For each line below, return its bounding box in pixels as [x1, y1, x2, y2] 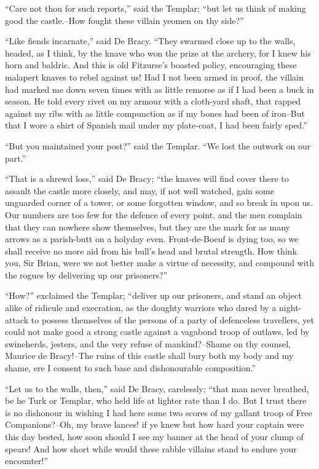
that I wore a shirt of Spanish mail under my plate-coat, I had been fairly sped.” [5, 119, 307, 132]
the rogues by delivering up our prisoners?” [5, 268, 168, 281]
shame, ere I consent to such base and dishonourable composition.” [5, 361, 256, 374]
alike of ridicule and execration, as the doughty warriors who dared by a [5, 301, 277, 314]
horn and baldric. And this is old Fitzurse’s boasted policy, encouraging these [5, 58, 297, 71]
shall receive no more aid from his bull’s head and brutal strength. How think [5, 244, 297, 257]
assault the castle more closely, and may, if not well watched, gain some [5, 184, 274, 197]
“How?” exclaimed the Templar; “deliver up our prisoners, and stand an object [5, 289, 302, 302]
